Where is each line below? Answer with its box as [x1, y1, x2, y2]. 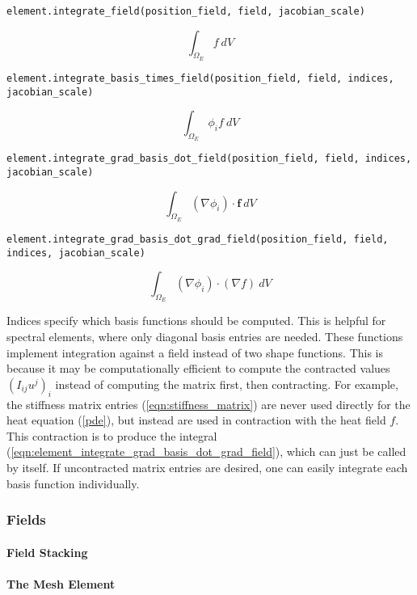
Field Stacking [6, 543, 88, 560]
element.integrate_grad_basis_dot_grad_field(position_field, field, [6, 233, 389, 245]
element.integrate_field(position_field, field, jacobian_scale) [6, 6, 365, 17]
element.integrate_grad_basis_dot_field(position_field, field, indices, [6, 153, 412, 165]
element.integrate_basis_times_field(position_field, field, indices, [6, 72, 394, 84]
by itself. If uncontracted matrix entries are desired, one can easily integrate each [6, 458, 408, 475]
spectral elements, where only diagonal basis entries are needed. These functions [6, 328, 403, 344]
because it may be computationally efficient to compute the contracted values [6, 360, 390, 377]
